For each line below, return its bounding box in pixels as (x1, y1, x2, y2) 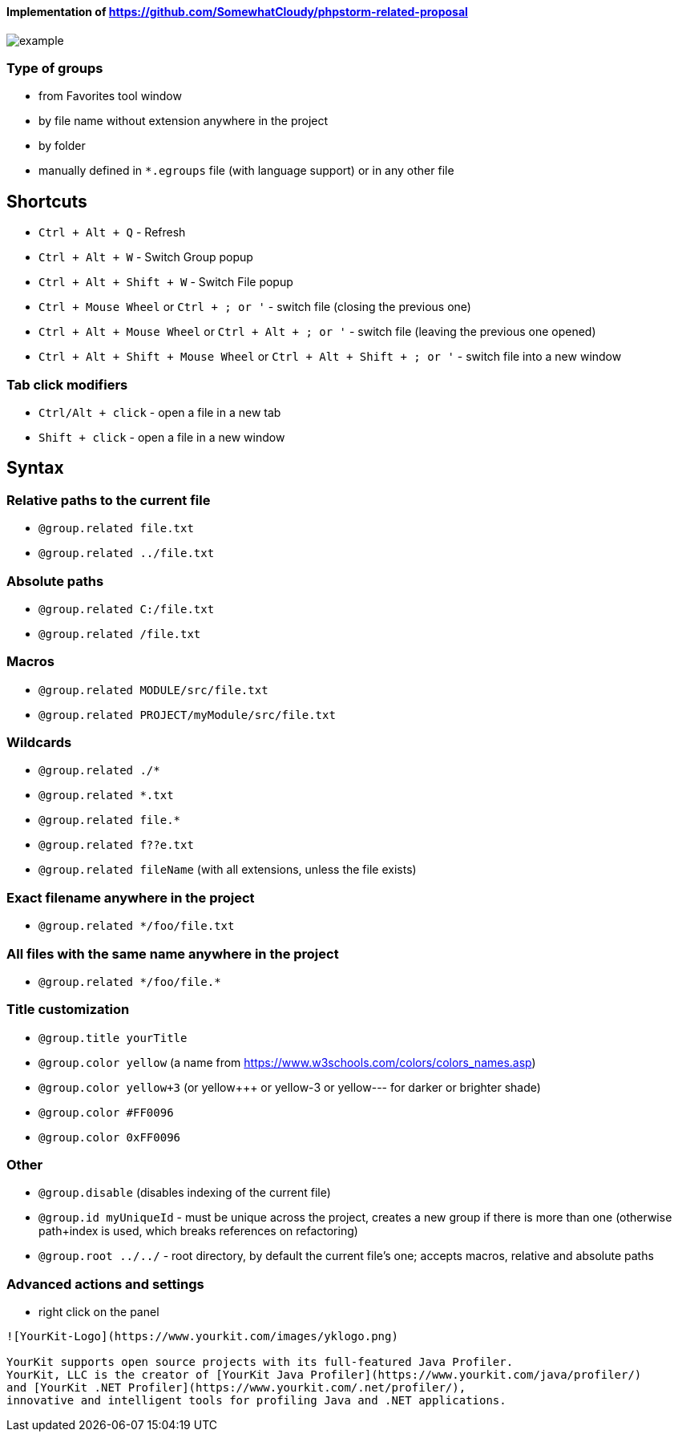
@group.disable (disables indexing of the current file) (38, 1186, 331, 1200)
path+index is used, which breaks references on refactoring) (38, 1224, 358, 1238)
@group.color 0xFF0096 (38, 1130, 181, 1144)
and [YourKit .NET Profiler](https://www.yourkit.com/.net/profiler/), (6, 1381, 466, 1395)
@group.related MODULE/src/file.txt (38, 683, 268, 697)
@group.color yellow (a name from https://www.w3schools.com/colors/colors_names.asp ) (38, 1055, 536, 1069)
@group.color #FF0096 (38, 1105, 174, 1119)
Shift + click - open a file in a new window (38, 430, 285, 444)
